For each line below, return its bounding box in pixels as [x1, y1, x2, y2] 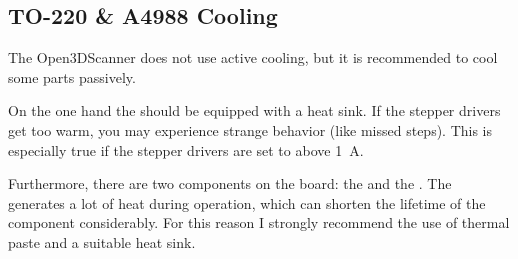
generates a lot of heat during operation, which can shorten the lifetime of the [8, 192, 486, 213]
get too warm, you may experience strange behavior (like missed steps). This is [8, 119, 493, 140]
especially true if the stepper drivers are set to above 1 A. [8, 139, 364, 160]
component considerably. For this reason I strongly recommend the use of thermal [8, 212, 510, 233]
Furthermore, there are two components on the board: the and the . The [8, 173, 452, 194]
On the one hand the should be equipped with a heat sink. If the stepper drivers [8, 100, 501, 121]
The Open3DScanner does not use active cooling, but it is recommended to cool [8, 47, 498, 68]
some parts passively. [8, 66, 136, 87]
